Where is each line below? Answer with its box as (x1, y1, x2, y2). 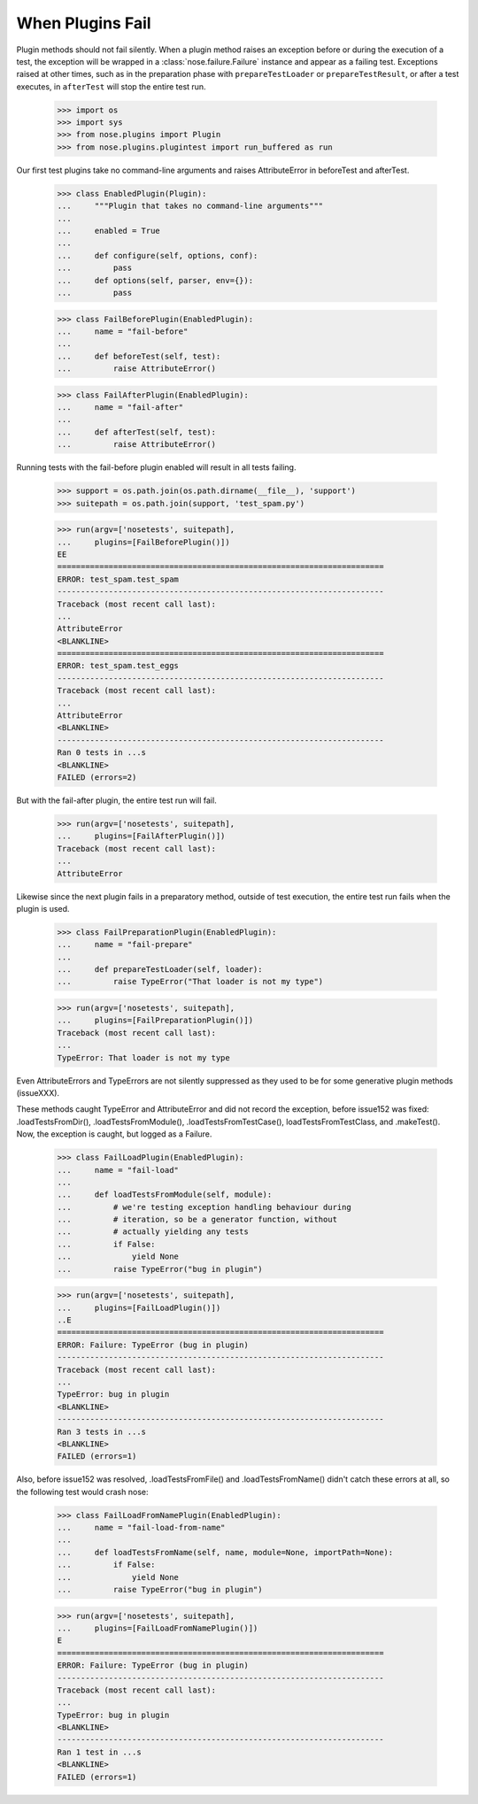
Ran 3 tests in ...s (57, 1426, 146, 1437)
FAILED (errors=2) (57, 773, 137, 783)
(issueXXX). (16, 1087, 60, 1098)
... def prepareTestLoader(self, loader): (57, 965, 263, 975)
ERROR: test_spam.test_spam (57, 574, 179, 584)
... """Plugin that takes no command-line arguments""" (57, 201, 324, 212)
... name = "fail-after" (57, 403, 184, 412)
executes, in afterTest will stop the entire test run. (16, 81, 207, 92)
